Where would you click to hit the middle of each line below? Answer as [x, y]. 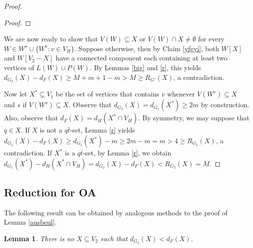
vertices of [19, 67]
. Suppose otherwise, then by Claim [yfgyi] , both [147, 48]
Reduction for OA [50, 192]
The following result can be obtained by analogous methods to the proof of [116, 212]
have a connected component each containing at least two [142, 58]
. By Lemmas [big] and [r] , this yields [146, 67]
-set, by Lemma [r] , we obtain [127, 153]
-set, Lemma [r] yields [102, 130]
